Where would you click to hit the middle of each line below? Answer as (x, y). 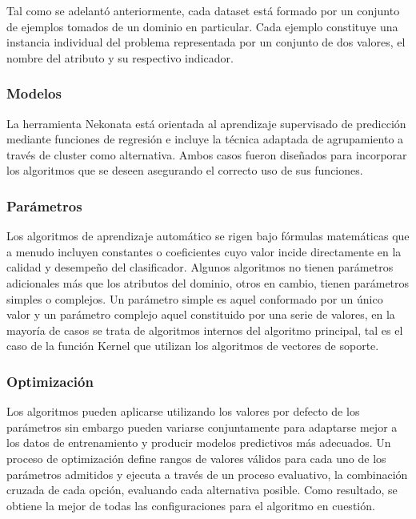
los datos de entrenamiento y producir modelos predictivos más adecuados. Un (199, 443)
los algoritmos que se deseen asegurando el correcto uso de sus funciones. (185, 170)
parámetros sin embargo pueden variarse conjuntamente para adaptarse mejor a (202, 426)
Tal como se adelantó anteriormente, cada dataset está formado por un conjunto (203, 10)
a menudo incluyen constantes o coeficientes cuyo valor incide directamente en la (204, 251)
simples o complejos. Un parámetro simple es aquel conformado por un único (195, 298)
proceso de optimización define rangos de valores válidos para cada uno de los (196, 458)
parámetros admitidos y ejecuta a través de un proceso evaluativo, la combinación (207, 474)
